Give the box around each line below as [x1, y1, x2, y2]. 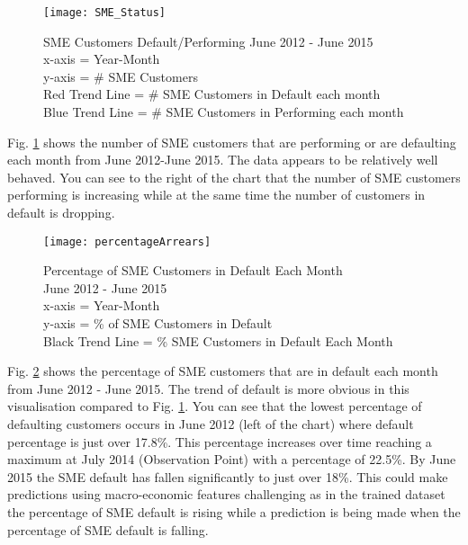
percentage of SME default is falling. [7, 520, 209, 539]
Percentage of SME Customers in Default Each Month [43, 261, 343, 280]
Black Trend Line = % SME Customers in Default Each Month [43, 331, 393, 350]
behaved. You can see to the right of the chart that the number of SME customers [7, 167, 461, 186]
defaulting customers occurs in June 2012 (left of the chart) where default [7, 415, 414, 433]
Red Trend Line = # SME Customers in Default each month [43, 85, 381, 103]
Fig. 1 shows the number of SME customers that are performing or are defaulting [7, 132, 456, 151]
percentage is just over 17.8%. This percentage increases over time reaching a [7, 432, 432, 451]
